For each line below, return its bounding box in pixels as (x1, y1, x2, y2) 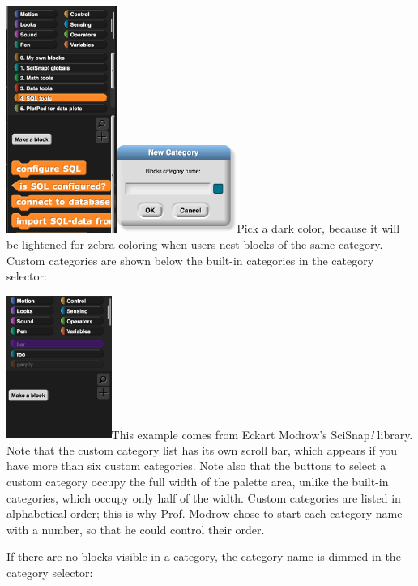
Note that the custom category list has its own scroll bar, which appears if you (6, 441, 398, 458)
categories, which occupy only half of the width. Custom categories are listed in (6, 489, 401, 506)
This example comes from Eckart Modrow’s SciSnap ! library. (111, 426, 413, 443)
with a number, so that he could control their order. (6, 520, 265, 537)
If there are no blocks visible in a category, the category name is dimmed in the (6, 548, 401, 565)
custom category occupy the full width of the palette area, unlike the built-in (6, 473, 389, 490)
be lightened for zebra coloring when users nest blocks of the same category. (6, 235, 383, 252)
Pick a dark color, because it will (237, 220, 400, 237)
